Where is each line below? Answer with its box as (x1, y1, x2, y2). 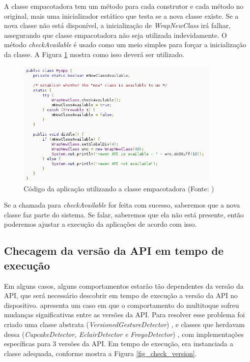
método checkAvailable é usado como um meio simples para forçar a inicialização (4, 39, 247, 50)
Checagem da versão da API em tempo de (4, 243, 224, 258)
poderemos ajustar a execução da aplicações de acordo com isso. (4, 219, 197, 229)
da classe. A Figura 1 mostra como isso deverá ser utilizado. (4, 49, 185, 59)
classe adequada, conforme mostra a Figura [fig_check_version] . (4, 348, 197, 358)
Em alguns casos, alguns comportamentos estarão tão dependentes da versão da (4, 280, 244, 291)
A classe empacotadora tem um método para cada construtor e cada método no (4, 1, 244, 11)
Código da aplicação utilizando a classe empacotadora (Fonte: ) (24, 183, 214, 193)
